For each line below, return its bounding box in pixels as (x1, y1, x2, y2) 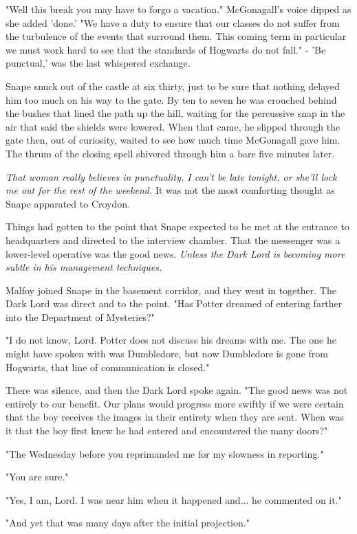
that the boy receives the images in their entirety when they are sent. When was (6, 410, 344, 424)
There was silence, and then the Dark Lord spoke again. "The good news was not (6, 383, 348, 397)
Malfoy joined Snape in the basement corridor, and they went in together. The (6, 282, 336, 297)
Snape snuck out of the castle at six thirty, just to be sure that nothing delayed (6, 78, 340, 93)
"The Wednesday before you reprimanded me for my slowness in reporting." (6, 446, 324, 460)
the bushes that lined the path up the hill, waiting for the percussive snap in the (6, 106, 345, 120)
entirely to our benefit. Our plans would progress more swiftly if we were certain (6, 396, 344, 410)
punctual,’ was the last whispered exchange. (6, 56, 191, 70)
